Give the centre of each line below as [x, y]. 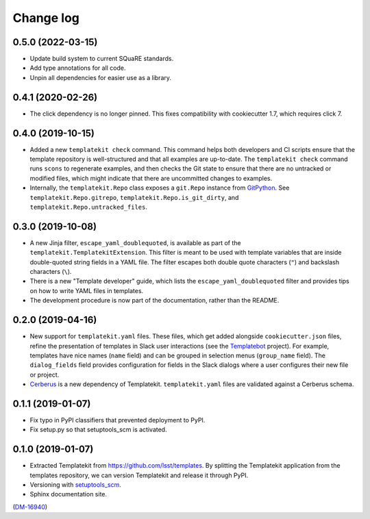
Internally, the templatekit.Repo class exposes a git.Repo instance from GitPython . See [160, 188]
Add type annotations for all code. [78, 68]
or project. [45, 375]
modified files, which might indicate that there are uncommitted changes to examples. [151, 178]
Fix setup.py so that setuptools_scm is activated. [98, 430]
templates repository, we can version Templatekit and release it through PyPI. [139, 475]
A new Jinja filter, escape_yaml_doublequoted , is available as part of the [135, 242]
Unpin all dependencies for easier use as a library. [100, 77]
